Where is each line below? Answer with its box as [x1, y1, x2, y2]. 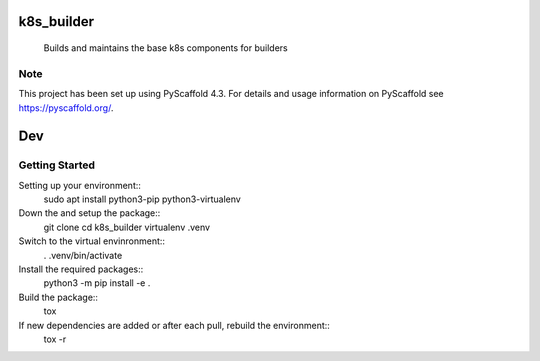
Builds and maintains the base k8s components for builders [43, 42, 289, 54]
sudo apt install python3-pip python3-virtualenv [43, 193, 242, 205]
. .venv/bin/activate [43, 249, 123, 261]
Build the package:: [18, 291, 99, 303]
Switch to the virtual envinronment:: [18, 235, 165, 247]
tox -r [43, 333, 67, 345]
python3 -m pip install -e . [43, 277, 151, 289]
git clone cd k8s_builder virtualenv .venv [43, 221, 210, 233]
